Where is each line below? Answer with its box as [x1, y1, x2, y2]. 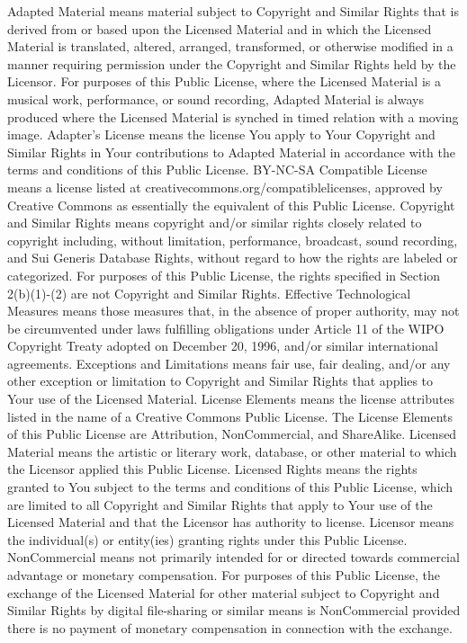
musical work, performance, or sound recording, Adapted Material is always [7, 89, 424, 108]
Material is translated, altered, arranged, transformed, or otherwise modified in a [7, 37, 454, 56]
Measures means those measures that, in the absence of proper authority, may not [7, 301, 460, 320]
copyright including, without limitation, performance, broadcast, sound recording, [7, 230, 458, 249]
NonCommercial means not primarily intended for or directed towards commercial [7, 548, 460, 567]
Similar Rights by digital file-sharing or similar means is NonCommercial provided [7, 601, 461, 620]
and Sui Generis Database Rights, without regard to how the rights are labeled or [7, 248, 458, 267]
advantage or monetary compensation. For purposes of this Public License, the [7, 566, 441, 584]
